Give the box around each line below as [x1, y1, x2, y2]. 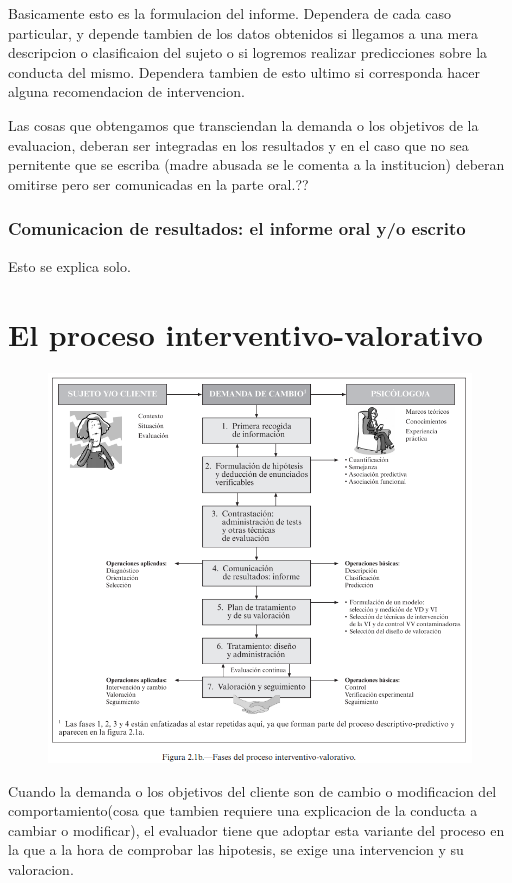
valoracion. [8, 859, 74, 880]
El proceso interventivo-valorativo [8, 314, 483, 355]
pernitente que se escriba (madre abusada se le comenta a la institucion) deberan [8, 154, 505, 175]
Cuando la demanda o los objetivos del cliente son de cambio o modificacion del [8, 780, 497, 801]
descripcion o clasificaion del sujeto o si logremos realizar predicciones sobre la [8, 42, 488, 63]
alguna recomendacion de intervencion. [8, 81, 245, 102]
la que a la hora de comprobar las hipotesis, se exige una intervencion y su [8, 839, 464, 860]
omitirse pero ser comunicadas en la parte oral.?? [8, 173, 309, 194]
